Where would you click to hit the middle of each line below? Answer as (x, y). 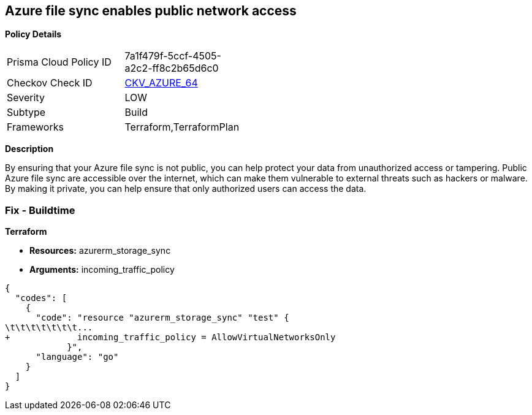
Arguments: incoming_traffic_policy (102, 270)
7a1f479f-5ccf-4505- (173, 56)
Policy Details (33, 34)
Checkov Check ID (50, 83)
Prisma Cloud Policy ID (59, 62)
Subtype (26, 112)
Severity (26, 98)
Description (29, 149)
